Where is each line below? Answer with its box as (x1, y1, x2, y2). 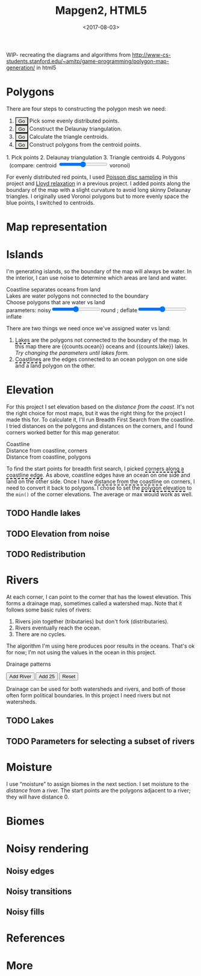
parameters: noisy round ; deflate (6, 307, 138, 314)
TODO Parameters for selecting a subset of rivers (6, 736, 195, 746)
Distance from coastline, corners (6, 447, 88, 454)
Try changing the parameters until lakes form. (14, 349, 129, 356)
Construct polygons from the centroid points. (29, 141, 141, 148)
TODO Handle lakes (6, 508, 81, 518)
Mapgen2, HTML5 (55, 4, 147, 18)
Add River (9, 674, 32, 680)
